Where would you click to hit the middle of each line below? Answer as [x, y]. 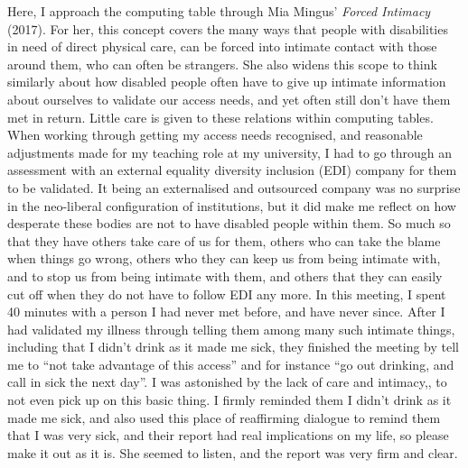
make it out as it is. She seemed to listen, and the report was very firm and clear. [233, 452]
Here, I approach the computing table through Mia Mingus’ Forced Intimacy [219, 11]
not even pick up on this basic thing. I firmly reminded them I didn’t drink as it [229, 400]
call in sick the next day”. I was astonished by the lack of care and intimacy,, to [227, 382]
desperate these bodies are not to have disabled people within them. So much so [229, 223]
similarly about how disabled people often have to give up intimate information [227, 82]
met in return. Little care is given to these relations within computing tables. [220, 117]
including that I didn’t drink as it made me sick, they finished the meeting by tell [234, 347]
